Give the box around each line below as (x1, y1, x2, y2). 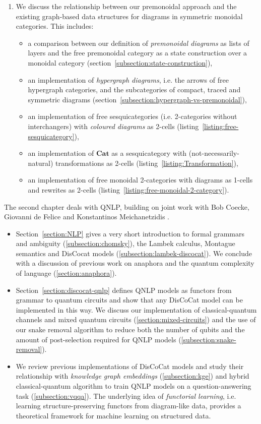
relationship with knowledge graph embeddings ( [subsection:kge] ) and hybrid (16, 371, 249, 381)
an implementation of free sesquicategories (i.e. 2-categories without (28, 111, 237, 122)
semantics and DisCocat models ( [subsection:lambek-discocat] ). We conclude (16, 248, 252, 258)
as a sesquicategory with (111, 148, 187, 158)
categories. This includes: (16, 21, 94, 31)
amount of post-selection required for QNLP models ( (16, 334, 181, 344)
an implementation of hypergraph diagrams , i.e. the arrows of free (28, 74, 229, 85)
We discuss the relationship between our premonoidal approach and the (16, 1, 237, 11)
